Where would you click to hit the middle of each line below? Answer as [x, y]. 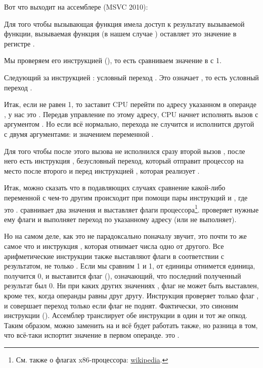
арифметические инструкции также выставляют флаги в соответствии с [114, 256]
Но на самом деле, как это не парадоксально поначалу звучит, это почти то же [125, 236]
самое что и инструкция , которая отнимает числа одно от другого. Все [114, 246]
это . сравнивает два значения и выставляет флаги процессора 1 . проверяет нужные [131, 208]
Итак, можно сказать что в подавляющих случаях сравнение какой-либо [115, 188]
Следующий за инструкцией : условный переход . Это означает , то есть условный [131, 77]
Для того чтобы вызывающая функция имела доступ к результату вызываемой [124, 23]
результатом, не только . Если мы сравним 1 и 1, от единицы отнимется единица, [130, 266]
